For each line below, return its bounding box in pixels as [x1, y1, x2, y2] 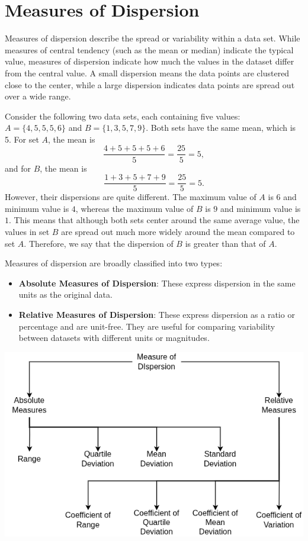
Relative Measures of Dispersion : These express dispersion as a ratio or [18, 308, 295, 320]
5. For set [5, 133, 39, 145]
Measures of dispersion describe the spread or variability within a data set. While [5, 32, 300, 44]
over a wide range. [5, 90, 71, 102]
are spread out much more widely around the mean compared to [61, 225, 295, 237]
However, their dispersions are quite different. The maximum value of [5, 191, 256, 203]
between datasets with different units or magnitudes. [18, 331, 210, 344]
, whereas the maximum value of [75, 202, 194, 214]
